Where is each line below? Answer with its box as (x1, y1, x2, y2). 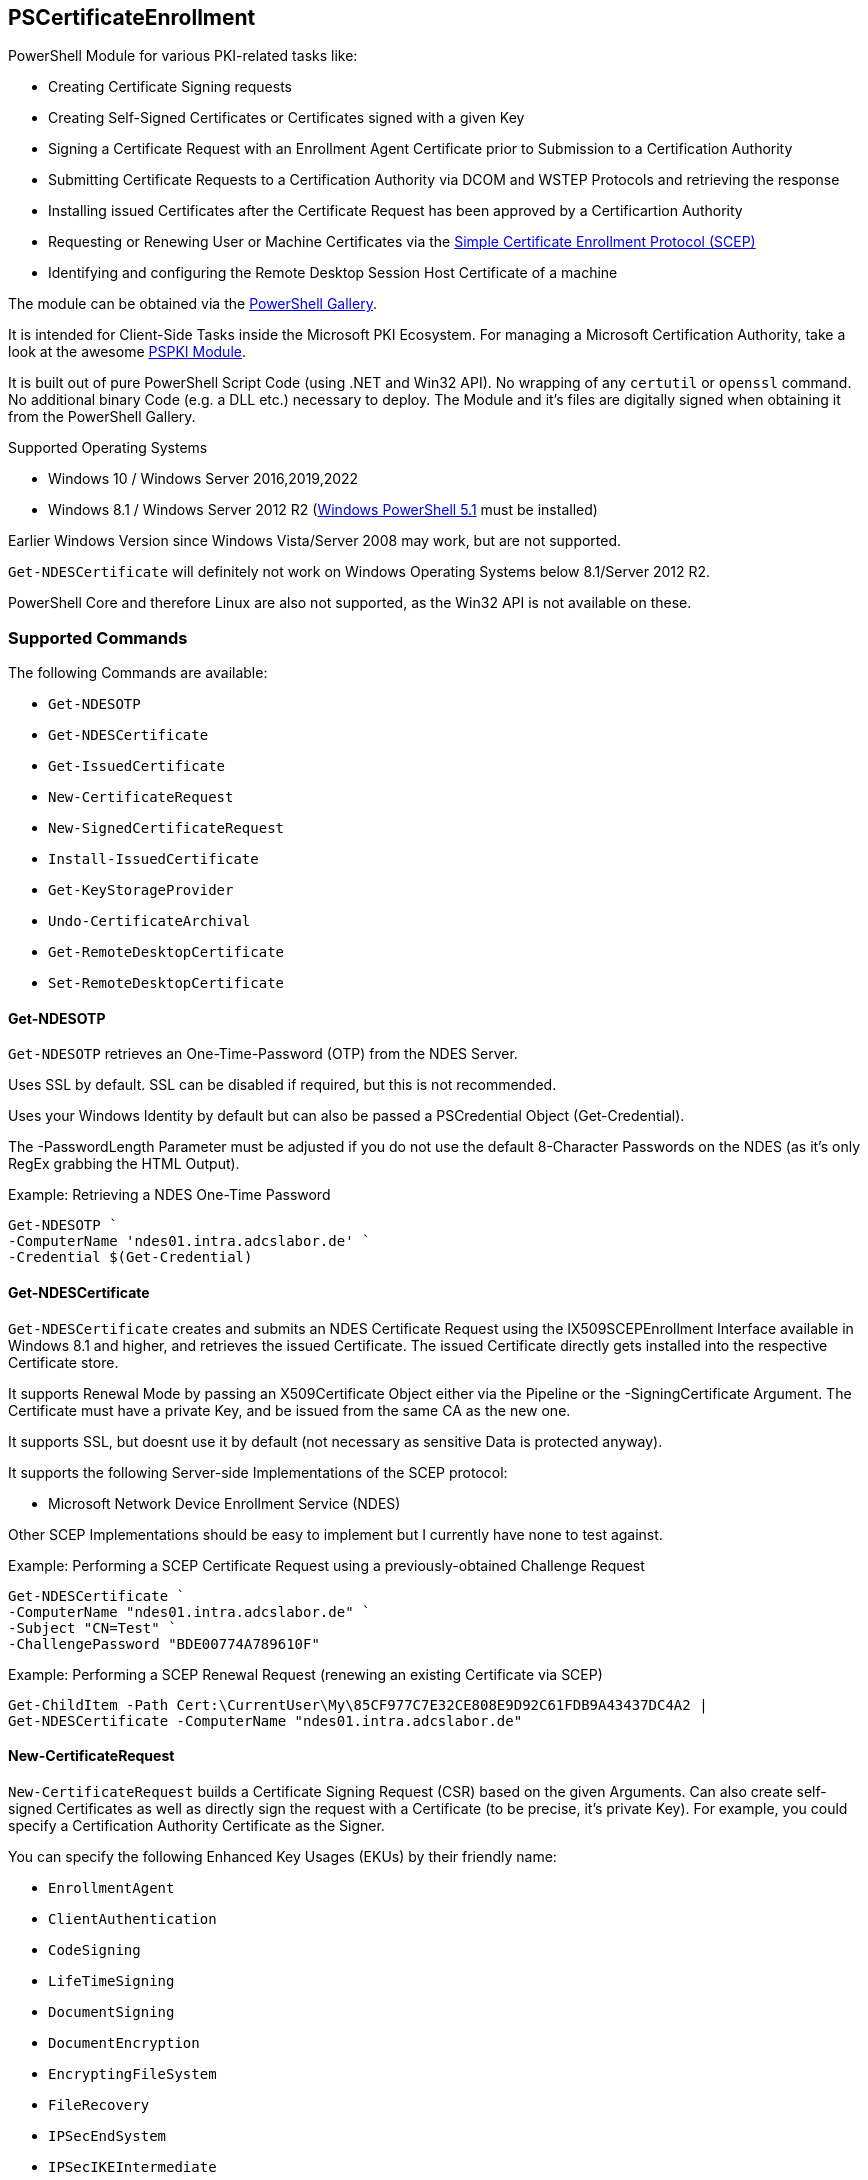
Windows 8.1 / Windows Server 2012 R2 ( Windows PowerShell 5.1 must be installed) (48, 501, 598, 519)
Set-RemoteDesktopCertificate (48, 975, 285, 992)
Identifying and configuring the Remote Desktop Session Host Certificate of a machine (48, 264, 618, 282)
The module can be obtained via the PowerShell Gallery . (8, 295, 377, 313)
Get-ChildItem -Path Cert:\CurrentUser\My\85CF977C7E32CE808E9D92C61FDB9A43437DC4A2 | (8, 1696, 708, 1713)
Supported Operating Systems (8, 439, 208, 457)
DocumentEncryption (48, 2034, 200, 2051)
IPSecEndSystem (48, 2127, 167, 2144)
